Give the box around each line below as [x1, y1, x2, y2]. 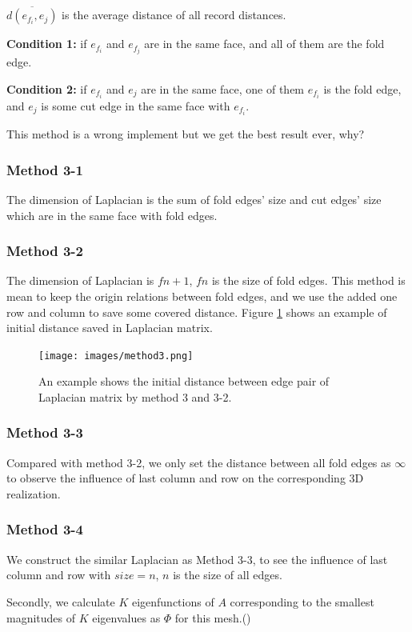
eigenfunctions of [131, 593, 214, 610]
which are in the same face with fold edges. [6, 206, 218, 223]
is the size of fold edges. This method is [211, 272, 406, 289]
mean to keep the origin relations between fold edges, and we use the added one [6, 287, 398, 304]
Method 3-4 [6, 519, 83, 539]
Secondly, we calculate [6, 593, 115, 610]
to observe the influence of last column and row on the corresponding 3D [6, 470, 364, 486]
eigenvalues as [92, 609, 161, 626]
